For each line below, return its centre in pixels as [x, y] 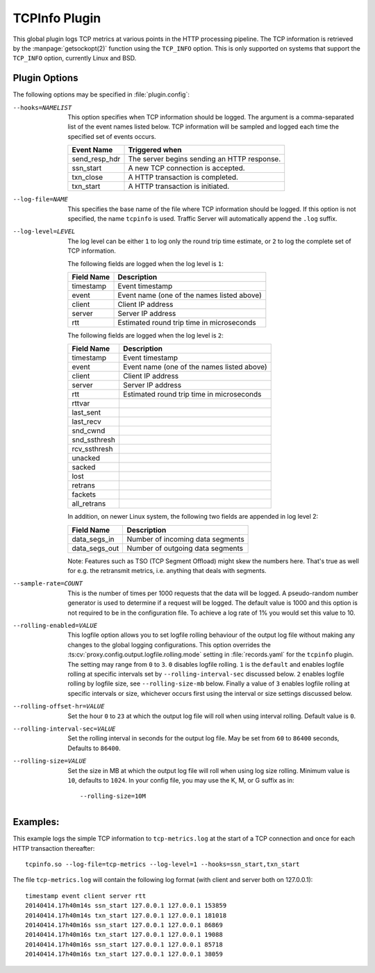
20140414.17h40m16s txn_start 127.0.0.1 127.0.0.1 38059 [124, 954]
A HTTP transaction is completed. [183, 177]
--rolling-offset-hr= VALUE [59, 706]
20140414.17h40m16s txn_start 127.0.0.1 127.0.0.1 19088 [124, 935]
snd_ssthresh [94, 440]
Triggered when [155, 150]
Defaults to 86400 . [94, 748]
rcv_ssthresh [92, 449]
